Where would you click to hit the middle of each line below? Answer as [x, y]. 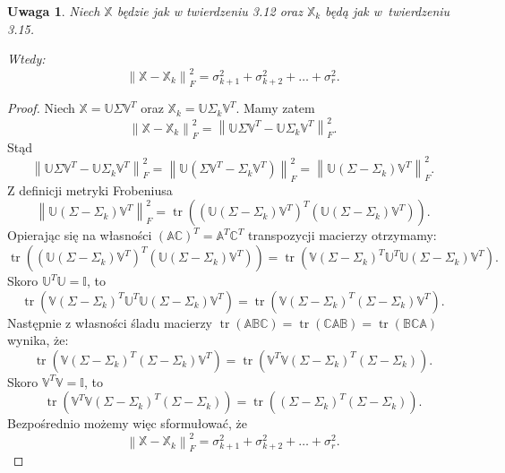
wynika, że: [38, 340]
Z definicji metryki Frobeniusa [90, 189]
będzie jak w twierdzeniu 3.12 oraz [210, 11]
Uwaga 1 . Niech [54, 11]
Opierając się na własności [80, 235]
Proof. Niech [41, 108]
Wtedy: [26, 59]
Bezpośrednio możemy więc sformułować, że [127, 423]
